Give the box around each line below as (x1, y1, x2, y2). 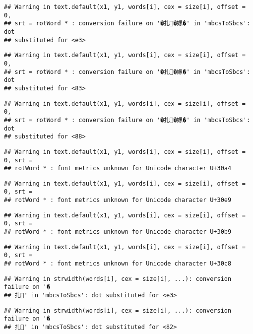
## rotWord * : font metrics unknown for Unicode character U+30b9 (4, 228, 232, 236)
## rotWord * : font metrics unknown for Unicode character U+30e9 (4, 197, 232, 204)
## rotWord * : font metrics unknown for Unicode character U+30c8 (4, 260, 232, 267)
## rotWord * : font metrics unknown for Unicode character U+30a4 (4, 165, 232, 172)
